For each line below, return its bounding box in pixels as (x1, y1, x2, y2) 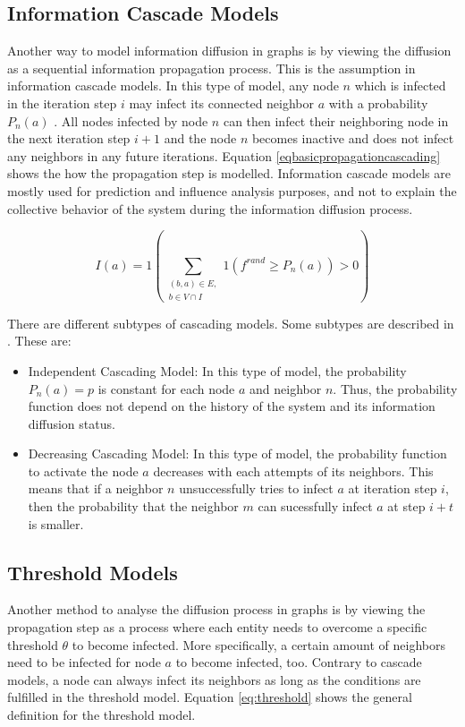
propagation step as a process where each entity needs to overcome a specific (7, 618, 427, 637)
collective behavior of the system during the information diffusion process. (7, 199, 413, 218)
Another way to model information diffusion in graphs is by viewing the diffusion (7, 41, 452, 60)
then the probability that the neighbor (28, 497, 239, 516)
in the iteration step (7, 93, 117, 112)
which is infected (354, 76, 446, 95)
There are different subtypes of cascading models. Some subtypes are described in (7, 313, 454, 332)
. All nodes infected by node (54, 111, 208, 130)
